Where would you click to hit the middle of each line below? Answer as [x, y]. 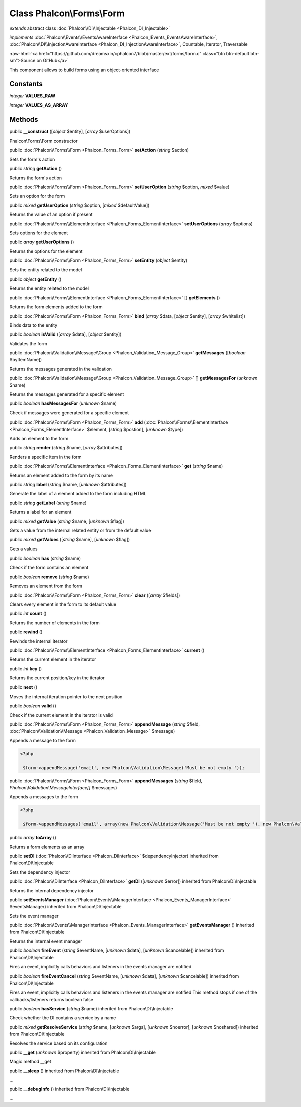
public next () [23, 687]
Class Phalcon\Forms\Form [67, 13]
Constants [26, 84]
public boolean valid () [33, 706]
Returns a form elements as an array [47, 847]
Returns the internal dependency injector [51, 890]
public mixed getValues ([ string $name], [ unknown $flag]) [70, 540]
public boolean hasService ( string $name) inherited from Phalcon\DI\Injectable [91, 1008]
